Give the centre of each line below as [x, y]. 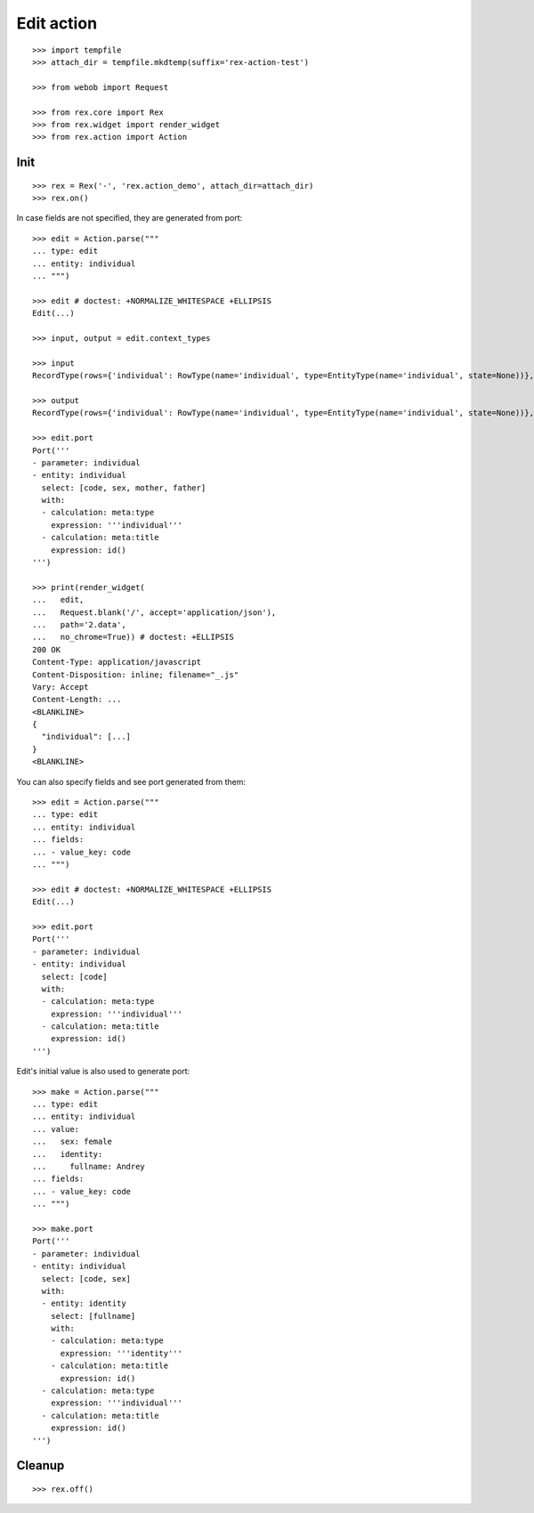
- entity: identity [84, 1303]
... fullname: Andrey [89, 1166]
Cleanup [40, 1465]
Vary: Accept [61, 687]
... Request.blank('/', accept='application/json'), [154, 612]
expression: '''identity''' [121, 1353]
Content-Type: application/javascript [117, 662]
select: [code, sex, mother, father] [124, 488]
